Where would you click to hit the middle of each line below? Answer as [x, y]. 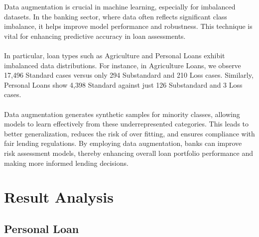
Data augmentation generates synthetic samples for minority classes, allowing [122, 114]
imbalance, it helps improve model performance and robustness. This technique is [128, 26]
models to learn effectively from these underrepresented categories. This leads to [127, 124]
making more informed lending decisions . [66, 163]
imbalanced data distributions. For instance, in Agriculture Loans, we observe [123, 65]
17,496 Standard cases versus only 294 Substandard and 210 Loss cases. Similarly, [129, 75]
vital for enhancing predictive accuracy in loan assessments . [95, 36]
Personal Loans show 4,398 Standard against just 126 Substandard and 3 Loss [123, 84]
